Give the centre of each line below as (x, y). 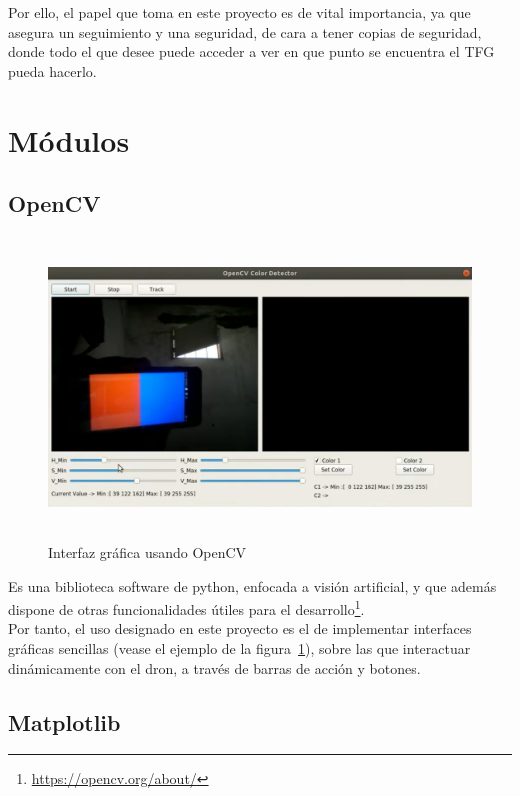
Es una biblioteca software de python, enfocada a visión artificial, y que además (252, 585)
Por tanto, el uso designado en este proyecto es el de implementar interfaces (240, 628)
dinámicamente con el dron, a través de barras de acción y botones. (214, 667)
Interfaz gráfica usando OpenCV (147, 551)
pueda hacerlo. (52, 70)
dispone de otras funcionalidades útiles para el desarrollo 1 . (186, 607)
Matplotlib (64, 721)
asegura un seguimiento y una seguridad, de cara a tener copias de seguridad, (245, 31)
